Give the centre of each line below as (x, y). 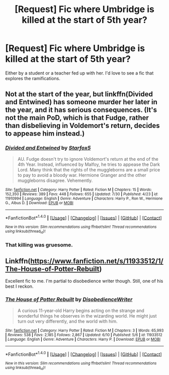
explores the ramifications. (33, 78)
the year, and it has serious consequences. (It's (81, 110)
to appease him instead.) (45, 134)
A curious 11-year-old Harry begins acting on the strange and (81, 310)
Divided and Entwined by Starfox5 (48, 148)
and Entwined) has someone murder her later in (81, 102)
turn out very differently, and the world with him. (68, 321)
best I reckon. (19, 286)
